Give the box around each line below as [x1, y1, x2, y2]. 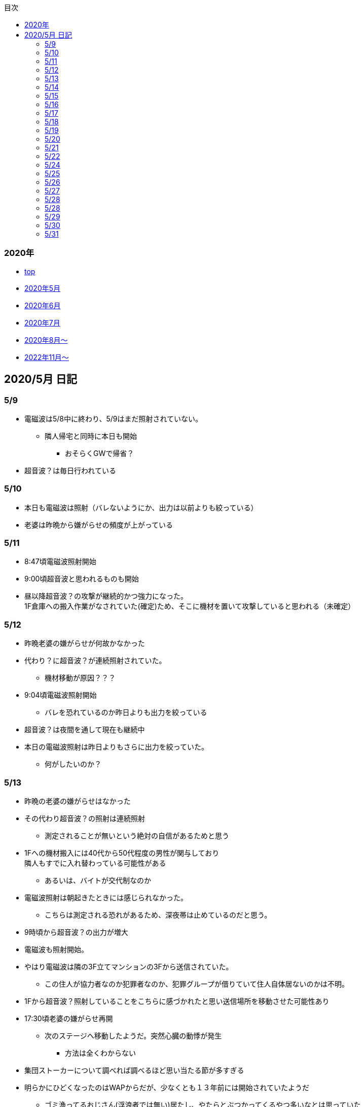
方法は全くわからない [65, 1048, 136, 1057]
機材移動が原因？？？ [45, 673, 116, 682]
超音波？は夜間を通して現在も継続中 [24, 725, 145, 734]
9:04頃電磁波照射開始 [24, 691, 97, 700]
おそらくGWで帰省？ [65, 448, 134, 458]
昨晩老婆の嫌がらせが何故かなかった [24, 639, 145, 648]
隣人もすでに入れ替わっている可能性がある [24, 858, 166, 867]
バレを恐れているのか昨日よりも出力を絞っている [45, 708, 207, 717]
